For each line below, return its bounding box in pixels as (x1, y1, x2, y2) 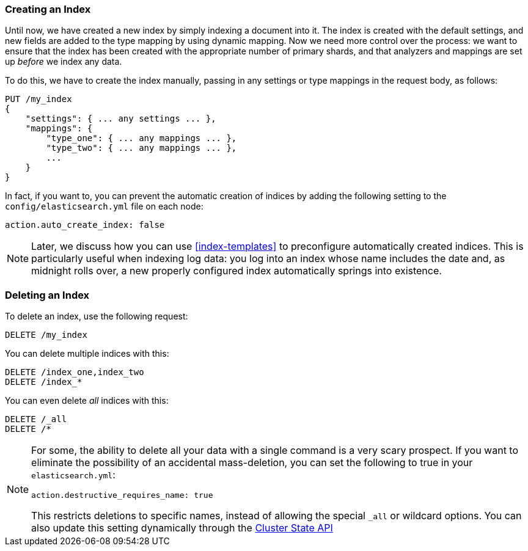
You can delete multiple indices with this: (5, 348, 169, 359)
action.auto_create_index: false (5, 220, 165, 230)
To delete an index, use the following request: (5, 311, 188, 322)
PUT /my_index (5, 94, 72, 104)
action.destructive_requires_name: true (31, 491, 213, 500)
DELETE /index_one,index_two (5, 367, 144, 378)
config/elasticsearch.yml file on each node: (5, 201, 204, 212)
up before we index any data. (5, 56, 122, 67)
